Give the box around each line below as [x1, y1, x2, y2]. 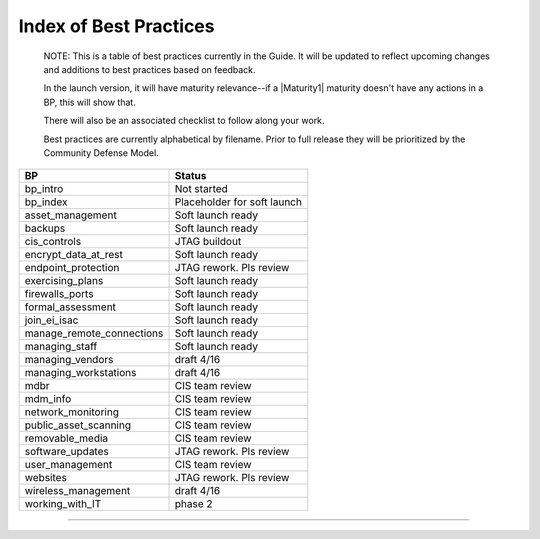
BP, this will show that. [43, 96, 137, 108]
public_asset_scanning [24, 418, 132, 432]
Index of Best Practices [18, 15, 215, 37]
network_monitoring [24, 405, 120, 419]
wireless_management [24, 484, 131, 498]
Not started [174, 182, 229, 196]
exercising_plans [24, 274, 104, 288]
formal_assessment [24, 300, 117, 314]
